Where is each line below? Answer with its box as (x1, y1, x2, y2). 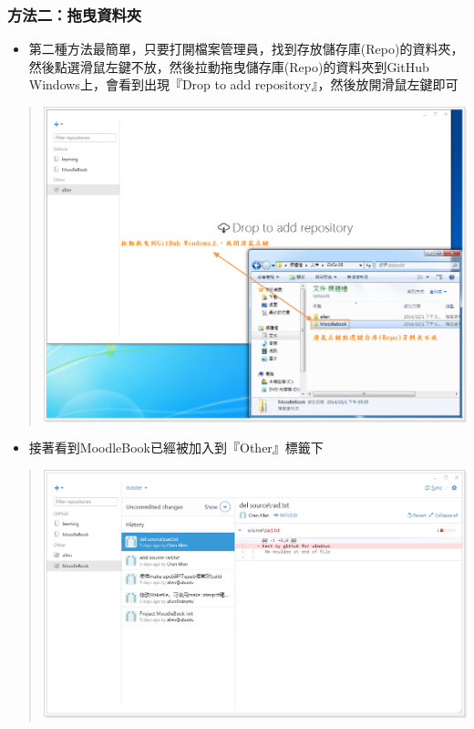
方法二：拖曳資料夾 (7, 3, 142, 26)
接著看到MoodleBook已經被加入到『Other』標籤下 (28, 438, 324, 457)
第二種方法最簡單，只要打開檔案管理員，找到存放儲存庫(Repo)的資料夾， (28, 39, 464, 58)
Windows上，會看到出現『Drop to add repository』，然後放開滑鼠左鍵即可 (28, 75, 459, 94)
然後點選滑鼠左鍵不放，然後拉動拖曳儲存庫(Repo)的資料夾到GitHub (28, 57, 429, 76)
